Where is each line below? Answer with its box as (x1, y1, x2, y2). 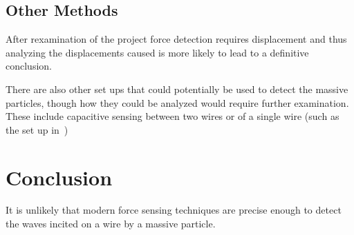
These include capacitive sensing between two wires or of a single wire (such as (6, 109, 339, 123)
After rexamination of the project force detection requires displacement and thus (6, 32, 347, 46)
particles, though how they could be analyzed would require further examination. (6, 95, 349, 110)
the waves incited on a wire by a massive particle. (6, 216, 216, 231)
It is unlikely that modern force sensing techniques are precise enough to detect (6, 203, 342, 217)
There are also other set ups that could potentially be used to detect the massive (6, 81, 348, 96)
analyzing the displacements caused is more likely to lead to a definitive (6, 45, 309, 59)
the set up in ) (6, 122, 68, 136)
